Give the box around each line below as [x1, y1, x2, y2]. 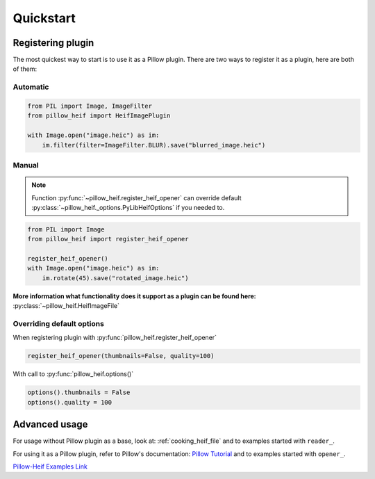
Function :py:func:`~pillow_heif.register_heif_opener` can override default [31, 193, 242, 202]
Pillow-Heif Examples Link [12, 462, 88, 471]
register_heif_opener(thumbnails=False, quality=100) [27, 352, 215, 360]
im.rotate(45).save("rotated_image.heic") [42, 274, 189, 282]
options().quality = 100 [27, 398, 112, 406]
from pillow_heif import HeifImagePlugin [27, 112, 171, 120]
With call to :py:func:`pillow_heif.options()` [12, 370, 134, 378]
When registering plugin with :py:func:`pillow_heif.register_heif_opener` [12, 334, 217, 342]
